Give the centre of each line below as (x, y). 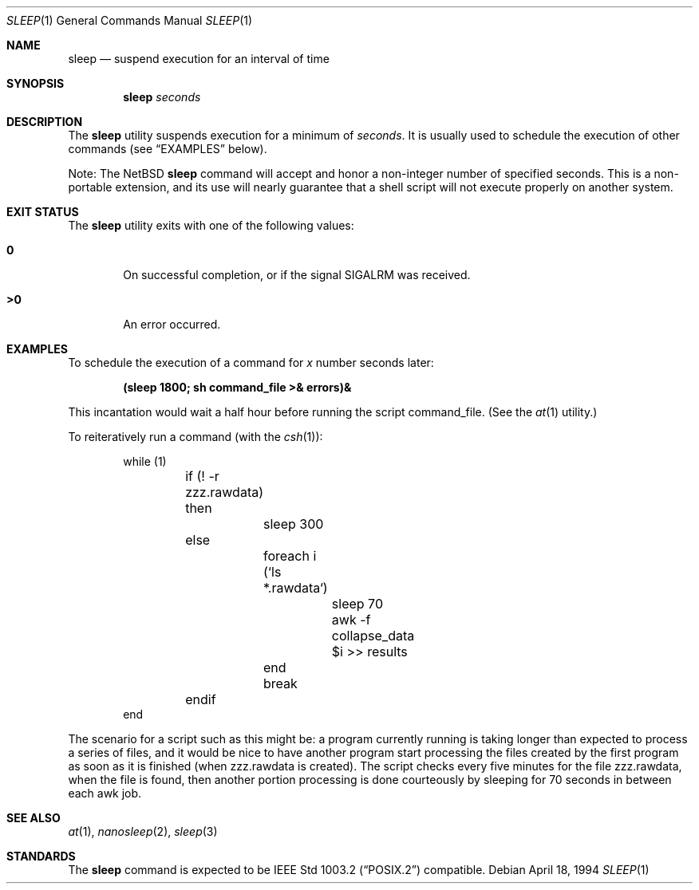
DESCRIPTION (45, 122)
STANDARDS (41, 856)
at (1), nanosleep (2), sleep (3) (143, 831)
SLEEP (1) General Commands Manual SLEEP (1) (130, 20)
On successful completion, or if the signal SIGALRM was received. (297, 275)
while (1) (145, 461)
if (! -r (202, 476)
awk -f (351, 620)
